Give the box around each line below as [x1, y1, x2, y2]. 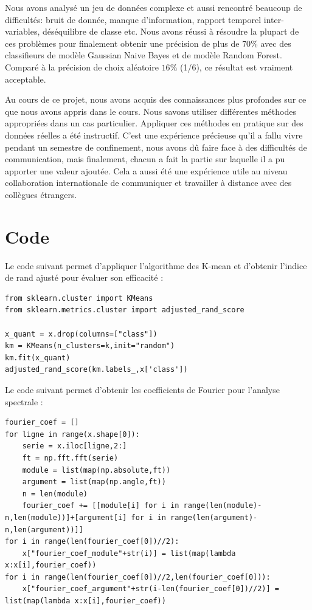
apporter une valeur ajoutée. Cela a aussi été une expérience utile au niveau [5, 164, 288, 177]
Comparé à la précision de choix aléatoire [5, 60, 159, 73]
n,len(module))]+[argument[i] [5, 513, 127, 522]
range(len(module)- [183, 501, 262, 510]
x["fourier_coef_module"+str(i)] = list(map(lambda [22, 549, 236, 558]
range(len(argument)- [170, 513, 258, 522]
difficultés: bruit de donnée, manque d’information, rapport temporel [5, 13, 262, 26]
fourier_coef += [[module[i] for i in [22, 501, 179, 510]
